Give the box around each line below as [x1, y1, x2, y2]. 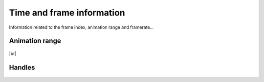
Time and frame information [9, 7, 125, 18]
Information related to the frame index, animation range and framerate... [9, 24, 154, 30]
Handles [9, 63, 35, 71]
